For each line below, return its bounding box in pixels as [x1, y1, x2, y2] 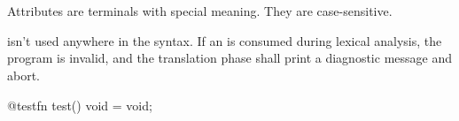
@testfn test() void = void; [7, 95, 152, 114]
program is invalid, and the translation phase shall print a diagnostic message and [7, 49, 452, 67]
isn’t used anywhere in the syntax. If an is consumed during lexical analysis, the [7, 31, 442, 49]
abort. [7, 65, 41, 84]
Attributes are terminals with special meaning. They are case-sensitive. [7, 2, 393, 20]
